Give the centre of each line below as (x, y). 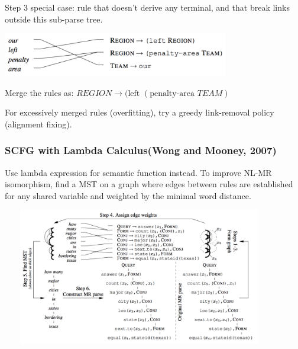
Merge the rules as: (39, 92)
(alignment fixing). (38, 124)
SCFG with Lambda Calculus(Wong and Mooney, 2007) (141, 150)
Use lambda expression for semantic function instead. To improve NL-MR (138, 172)
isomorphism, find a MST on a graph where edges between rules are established (149, 184)
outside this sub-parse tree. (54, 19)
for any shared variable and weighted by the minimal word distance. (128, 195)
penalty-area (172, 93)
